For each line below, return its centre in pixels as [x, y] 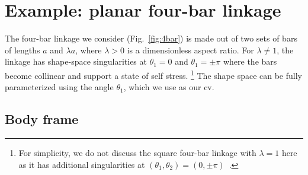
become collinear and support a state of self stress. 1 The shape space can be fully [153, 74]
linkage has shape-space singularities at [76, 61]
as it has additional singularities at [82, 164]
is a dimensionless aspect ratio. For [190, 50]
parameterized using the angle [59, 87]
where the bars [250, 61]
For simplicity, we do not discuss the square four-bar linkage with [137, 152]
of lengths [23, 50]
